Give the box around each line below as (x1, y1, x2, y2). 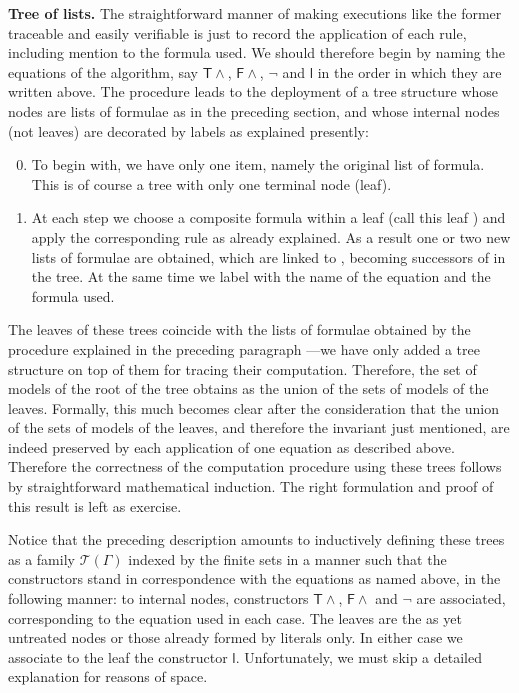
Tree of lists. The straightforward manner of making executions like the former (8, 3, 502, 23)
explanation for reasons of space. (8, 666, 208, 687)
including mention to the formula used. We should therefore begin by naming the (8, 42, 505, 63)
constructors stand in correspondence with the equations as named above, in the (8, 568, 501, 589)
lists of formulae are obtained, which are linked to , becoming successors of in (31, 246, 506, 267)
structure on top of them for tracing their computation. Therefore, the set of (8, 358, 477, 379)
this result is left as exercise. (8, 495, 182, 516)
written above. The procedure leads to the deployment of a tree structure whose (8, 81, 499, 102)
